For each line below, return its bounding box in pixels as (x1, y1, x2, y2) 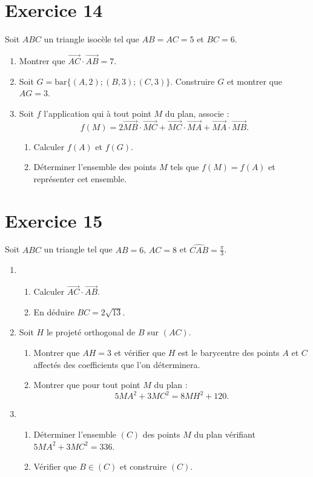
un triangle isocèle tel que (44, 33, 139, 45)
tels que (170, 160, 199, 173)
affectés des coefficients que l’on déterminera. (33, 358, 200, 370)
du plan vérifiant (194, 427, 255, 440)
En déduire (33, 305, 74, 318)
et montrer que (226, 74, 282, 87)
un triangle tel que (44, 243, 113, 255)
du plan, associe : (165, 107, 229, 119)
